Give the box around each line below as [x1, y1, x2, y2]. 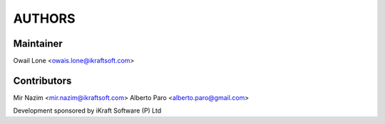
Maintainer [13, 38, 63, 50]
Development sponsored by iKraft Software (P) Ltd [13, 106, 162, 115]
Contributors [13, 74, 72, 86]
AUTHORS [13, 11, 76, 26]
